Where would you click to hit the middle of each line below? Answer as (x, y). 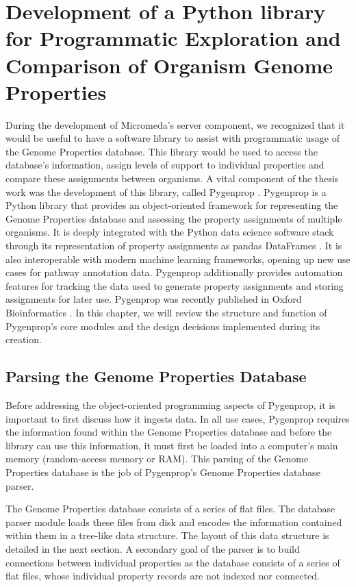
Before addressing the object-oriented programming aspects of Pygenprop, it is (170, 404)
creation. (24, 339)
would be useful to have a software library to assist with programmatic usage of (173, 138)
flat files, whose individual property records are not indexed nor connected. (163, 576)
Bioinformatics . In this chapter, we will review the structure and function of (166, 312)
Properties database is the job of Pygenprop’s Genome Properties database (163, 472)
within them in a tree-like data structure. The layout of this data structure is (167, 535)
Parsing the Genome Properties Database (156, 376)
